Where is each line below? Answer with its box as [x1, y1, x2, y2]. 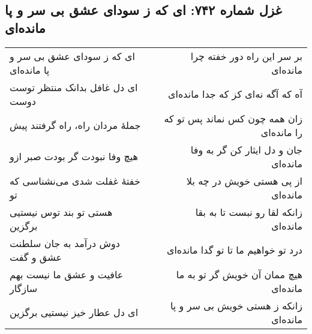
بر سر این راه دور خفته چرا [190, 49, 302, 63]
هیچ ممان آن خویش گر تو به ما [176, 267, 302, 281]
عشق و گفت [10, 249, 62, 264]
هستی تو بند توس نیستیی [10, 204, 113, 219]
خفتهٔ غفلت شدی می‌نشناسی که [10, 173, 140, 188]
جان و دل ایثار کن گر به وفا [190, 142, 302, 157]
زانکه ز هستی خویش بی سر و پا [170, 298, 302, 312]
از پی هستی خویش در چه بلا [186, 173, 302, 188]
